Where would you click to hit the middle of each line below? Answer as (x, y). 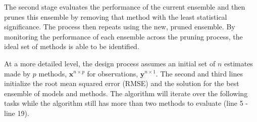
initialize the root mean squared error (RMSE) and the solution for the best (122, 83)
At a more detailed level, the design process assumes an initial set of (110, 63)
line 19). (17, 113)
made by (17, 73)
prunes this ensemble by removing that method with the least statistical (116, 16)
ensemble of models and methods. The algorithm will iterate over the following (126, 93)
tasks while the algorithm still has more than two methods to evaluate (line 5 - (126, 103)
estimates (238, 63)
